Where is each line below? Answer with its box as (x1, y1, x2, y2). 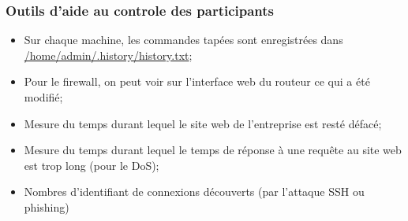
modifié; (24, 89, 63, 105)
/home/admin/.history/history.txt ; (24, 46, 193, 63)
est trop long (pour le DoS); (24, 157, 159, 173)
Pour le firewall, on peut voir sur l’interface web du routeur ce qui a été (24, 73, 370, 90)
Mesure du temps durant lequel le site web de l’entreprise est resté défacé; (24, 115, 382, 131)
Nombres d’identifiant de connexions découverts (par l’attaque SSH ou (24, 183, 365, 200)
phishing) (24, 198, 69, 215)
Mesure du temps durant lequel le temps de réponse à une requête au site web (24, 142, 402, 158)
